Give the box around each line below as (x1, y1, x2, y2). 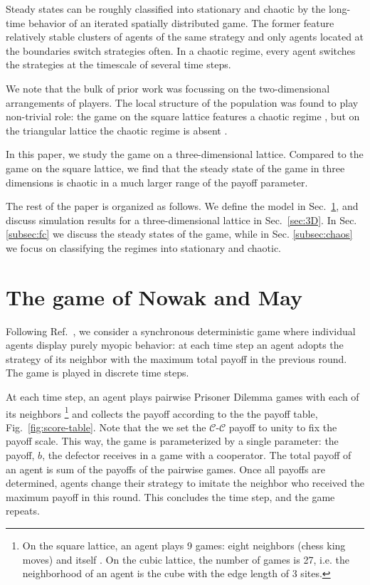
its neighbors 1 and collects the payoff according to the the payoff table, (6, 404, 318, 421)
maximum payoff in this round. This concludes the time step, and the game (6, 489, 335, 504)
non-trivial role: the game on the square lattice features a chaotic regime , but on (6, 109, 360, 124)
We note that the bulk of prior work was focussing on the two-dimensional (6, 80, 330, 95)
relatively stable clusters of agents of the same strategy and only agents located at (6, 29, 364, 44)
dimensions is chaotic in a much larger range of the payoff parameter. (6, 174, 308, 189)
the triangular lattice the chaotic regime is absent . (6, 122, 228, 137)
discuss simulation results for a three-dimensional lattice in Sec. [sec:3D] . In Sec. (6, 212, 357, 227)
